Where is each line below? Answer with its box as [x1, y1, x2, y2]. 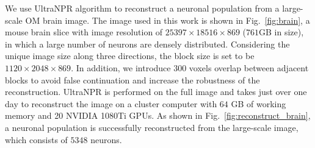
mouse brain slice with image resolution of [5, 26, 163, 38]
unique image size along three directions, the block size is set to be [5, 49, 255, 62]
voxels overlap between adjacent [189, 61, 309, 74]
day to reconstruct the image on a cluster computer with [5, 97, 217, 110]
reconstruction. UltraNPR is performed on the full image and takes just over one [5, 85, 307, 98]
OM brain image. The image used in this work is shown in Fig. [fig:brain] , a [25, 13, 310, 26]
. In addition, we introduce [71, 61, 171, 74]
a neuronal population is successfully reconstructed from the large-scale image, [5, 121, 299, 133]
